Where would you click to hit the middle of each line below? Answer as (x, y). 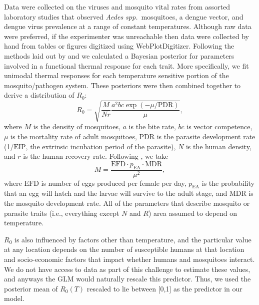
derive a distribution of (39, 95)
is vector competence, (219, 126)
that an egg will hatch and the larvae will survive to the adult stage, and (116, 193)
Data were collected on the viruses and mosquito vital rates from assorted (117, 7)
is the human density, (218, 146)
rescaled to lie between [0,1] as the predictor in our (164, 288)
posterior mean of (31, 288)
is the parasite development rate (206, 136)
